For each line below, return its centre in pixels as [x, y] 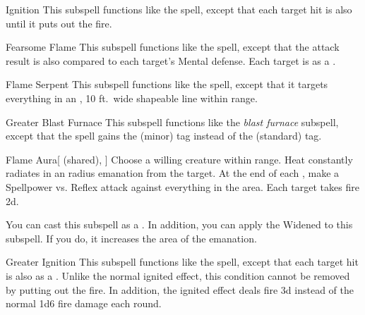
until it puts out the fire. [59, 23]
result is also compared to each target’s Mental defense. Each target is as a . [171, 60]
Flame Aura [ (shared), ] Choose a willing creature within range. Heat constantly [179, 159]
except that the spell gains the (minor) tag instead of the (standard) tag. [164, 136]
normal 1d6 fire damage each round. [84, 303]
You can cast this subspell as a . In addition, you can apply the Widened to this [179, 224]
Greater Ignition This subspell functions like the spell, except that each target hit [182, 262]
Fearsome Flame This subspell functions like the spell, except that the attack [173, 47]
